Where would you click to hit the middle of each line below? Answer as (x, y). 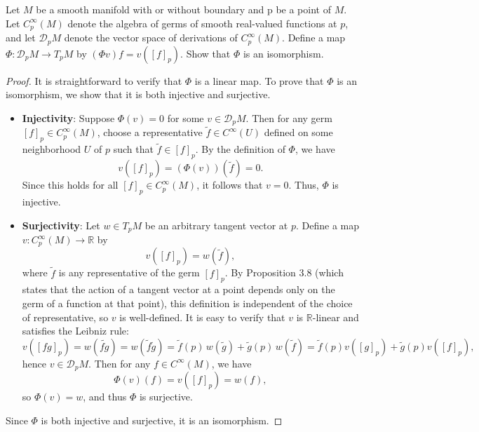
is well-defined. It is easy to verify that (202, 317)
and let (21, 38)
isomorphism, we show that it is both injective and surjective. (138, 94)
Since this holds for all (70, 185)
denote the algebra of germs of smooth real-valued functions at (202, 23)
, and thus (105, 397)
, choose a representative (150, 132)
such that (133, 149)
